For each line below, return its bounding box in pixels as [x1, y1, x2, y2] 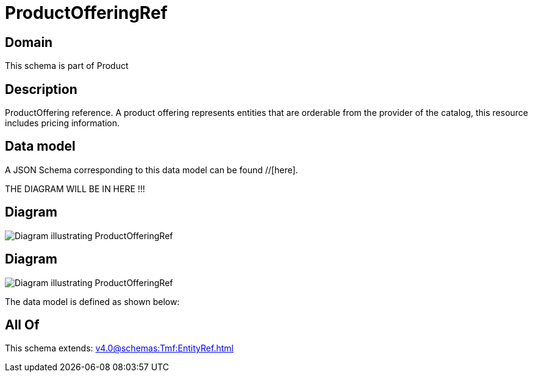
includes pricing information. [5, 118, 120, 129]
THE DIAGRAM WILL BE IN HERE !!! [5, 183, 145, 194]
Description [5, 81, 77, 97]
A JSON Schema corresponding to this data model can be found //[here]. [5, 164, 298, 175]
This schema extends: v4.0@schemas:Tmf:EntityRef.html [5, 343, 234, 354]
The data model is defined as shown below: [5, 296, 180, 307]
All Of [5, 317, 40, 332]
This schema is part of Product [5, 60, 129, 71]
